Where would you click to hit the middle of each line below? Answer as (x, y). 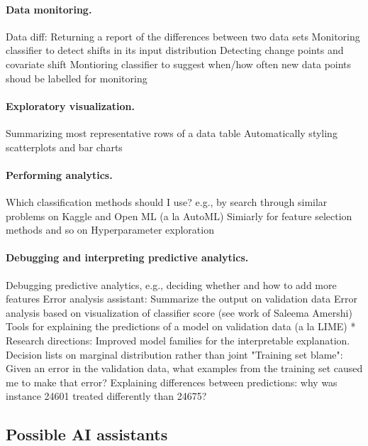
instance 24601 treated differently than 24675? (106, 396)
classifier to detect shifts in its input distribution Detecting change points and (175, 50)
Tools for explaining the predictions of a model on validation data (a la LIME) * (181, 326)
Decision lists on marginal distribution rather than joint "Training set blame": (174, 354)
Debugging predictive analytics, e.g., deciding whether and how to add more (171, 284)
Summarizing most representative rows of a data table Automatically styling (172, 132)
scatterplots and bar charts (64, 147)
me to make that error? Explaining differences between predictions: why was (172, 382)
